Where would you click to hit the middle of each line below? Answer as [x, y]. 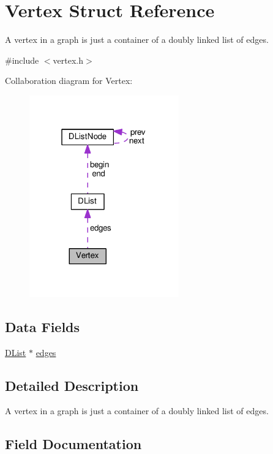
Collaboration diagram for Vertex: [69, 81]
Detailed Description [72, 385]
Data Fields [43, 326]
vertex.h [68, 60]
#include [22, 60]
